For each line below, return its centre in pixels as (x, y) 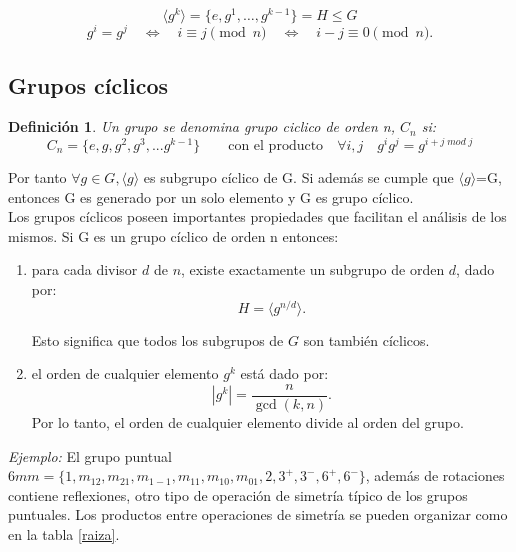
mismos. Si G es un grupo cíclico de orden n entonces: (173, 235)
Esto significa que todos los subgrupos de (157, 339)
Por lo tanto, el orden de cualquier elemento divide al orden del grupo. (247, 421)
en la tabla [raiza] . (64, 533)
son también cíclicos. (366, 339)
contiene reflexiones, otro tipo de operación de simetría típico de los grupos (238, 494)
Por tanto (37, 177)
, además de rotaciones (435, 475)
